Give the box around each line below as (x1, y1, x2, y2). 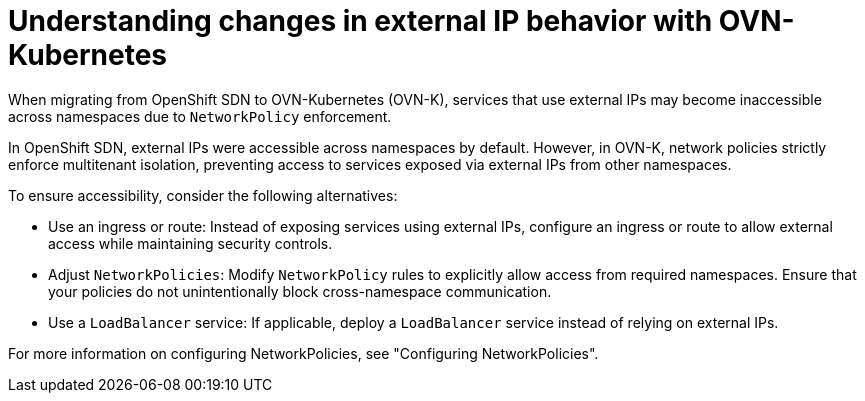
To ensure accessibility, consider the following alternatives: (8, 186, 398, 204)
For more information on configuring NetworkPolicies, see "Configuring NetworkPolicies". (8, 344, 599, 362)
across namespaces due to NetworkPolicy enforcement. (8, 107, 392, 125)
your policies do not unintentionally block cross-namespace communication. (48, 282, 552, 300)
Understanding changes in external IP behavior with (8, 4, 713, 38)
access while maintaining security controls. (48, 234, 333, 252)
